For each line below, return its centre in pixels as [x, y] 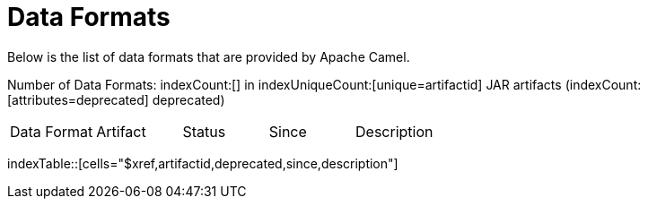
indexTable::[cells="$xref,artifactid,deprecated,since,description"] [203, 163]
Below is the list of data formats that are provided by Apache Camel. [209, 56]
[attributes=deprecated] [78, 99]
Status [204, 131]
